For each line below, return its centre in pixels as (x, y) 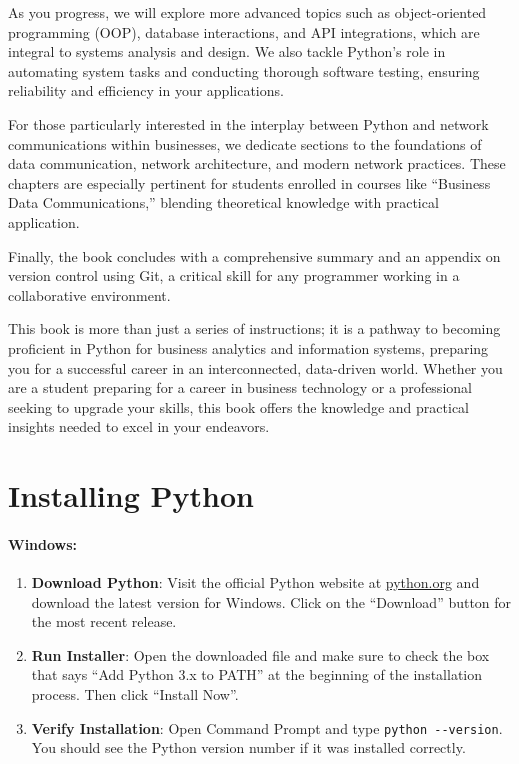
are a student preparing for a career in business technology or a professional (240, 387)
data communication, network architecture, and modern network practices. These (257, 163)
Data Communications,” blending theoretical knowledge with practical (223, 202)
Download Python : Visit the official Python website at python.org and (255, 582)
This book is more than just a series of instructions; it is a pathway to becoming (254, 328)
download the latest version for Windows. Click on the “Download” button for (271, 601)
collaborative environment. (89, 294)
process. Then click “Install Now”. (135, 694)
